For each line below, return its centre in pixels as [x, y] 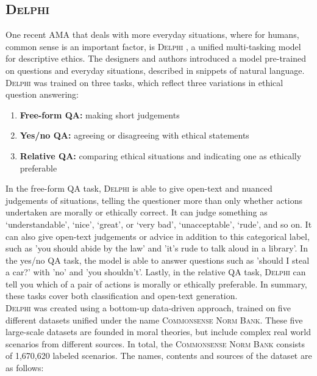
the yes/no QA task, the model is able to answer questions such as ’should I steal [158, 260]
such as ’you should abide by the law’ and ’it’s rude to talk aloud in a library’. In [157, 248]
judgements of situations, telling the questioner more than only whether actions [154, 200]
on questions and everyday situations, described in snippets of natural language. [155, 70]
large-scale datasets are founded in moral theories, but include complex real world [158, 332]
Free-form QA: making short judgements [100, 114]
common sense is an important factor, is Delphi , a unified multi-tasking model [153, 46]
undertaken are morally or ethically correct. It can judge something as [137, 212]
